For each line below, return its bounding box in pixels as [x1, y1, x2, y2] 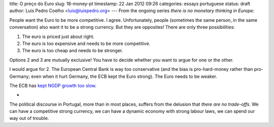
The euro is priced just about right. [22, 33, 95, 39]
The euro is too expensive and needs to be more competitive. [22, 40, 151, 47]
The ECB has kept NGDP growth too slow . [9, 82, 96, 89]
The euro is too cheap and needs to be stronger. [22, 48, 123, 54]
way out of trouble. [9, 115, 49, 121]
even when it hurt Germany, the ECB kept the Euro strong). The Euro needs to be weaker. [31, 73, 218, 79]
